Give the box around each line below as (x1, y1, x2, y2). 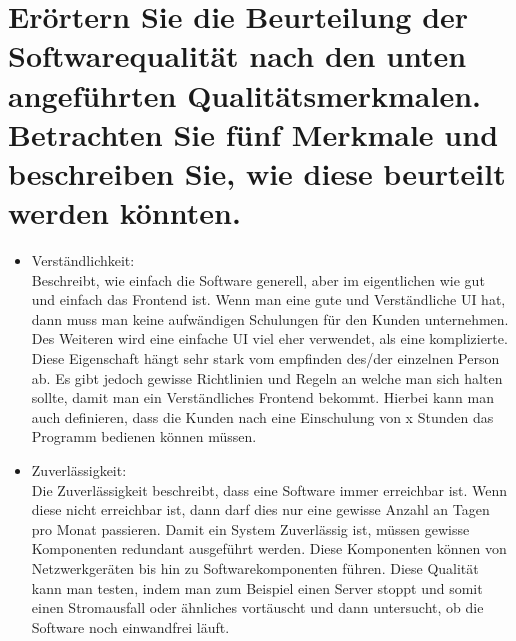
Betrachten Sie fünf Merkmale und (8, 113, 499, 154)
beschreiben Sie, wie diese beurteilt (8, 152, 506, 193)
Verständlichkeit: (31, 250, 135, 271)
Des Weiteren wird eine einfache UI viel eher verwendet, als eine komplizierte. (31, 328, 508, 349)
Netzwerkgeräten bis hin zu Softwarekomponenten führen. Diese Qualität (31, 557, 479, 578)
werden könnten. (8, 192, 241, 233)
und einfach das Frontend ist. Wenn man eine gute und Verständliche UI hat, (31, 289, 506, 310)
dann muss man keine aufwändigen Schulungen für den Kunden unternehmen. (31, 308, 509, 329)
